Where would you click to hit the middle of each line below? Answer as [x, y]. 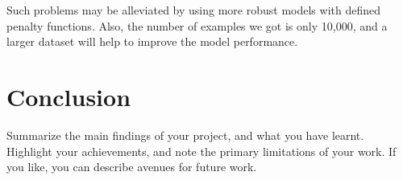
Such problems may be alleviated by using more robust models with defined [193, 10]
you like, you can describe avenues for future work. [132, 167]
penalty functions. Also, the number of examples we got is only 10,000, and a [197, 25]
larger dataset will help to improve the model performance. [152, 41]
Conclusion [69, 96]
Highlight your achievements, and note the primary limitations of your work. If [201, 151]
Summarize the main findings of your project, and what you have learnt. [185, 135]
